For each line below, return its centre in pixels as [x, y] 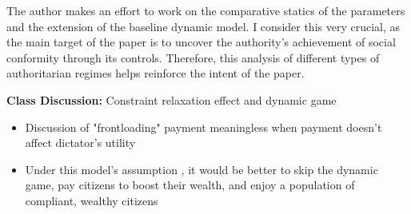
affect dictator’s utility [80, 143]
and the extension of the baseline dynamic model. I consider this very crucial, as [204, 26]
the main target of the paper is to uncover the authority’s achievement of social [201, 42]
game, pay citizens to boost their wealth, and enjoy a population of [190, 185]
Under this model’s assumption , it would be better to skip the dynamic [202, 169]
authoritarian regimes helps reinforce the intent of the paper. [156, 73]
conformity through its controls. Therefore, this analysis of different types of [193, 57]
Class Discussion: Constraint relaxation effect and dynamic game [172, 99]
